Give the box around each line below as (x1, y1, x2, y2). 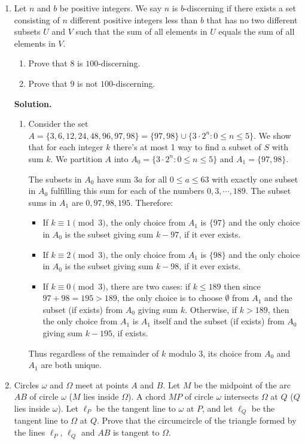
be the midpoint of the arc (194, 378, 291, 391)
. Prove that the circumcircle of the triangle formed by (96, 414, 297, 427)
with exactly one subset (212, 172, 298, 185)
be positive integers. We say (59, 2, 162, 14)
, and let (202, 402, 233, 415)
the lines (14, 426, 45, 439)
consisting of (14, 13, 60, 26)
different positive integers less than (70, 13, 198, 26)
